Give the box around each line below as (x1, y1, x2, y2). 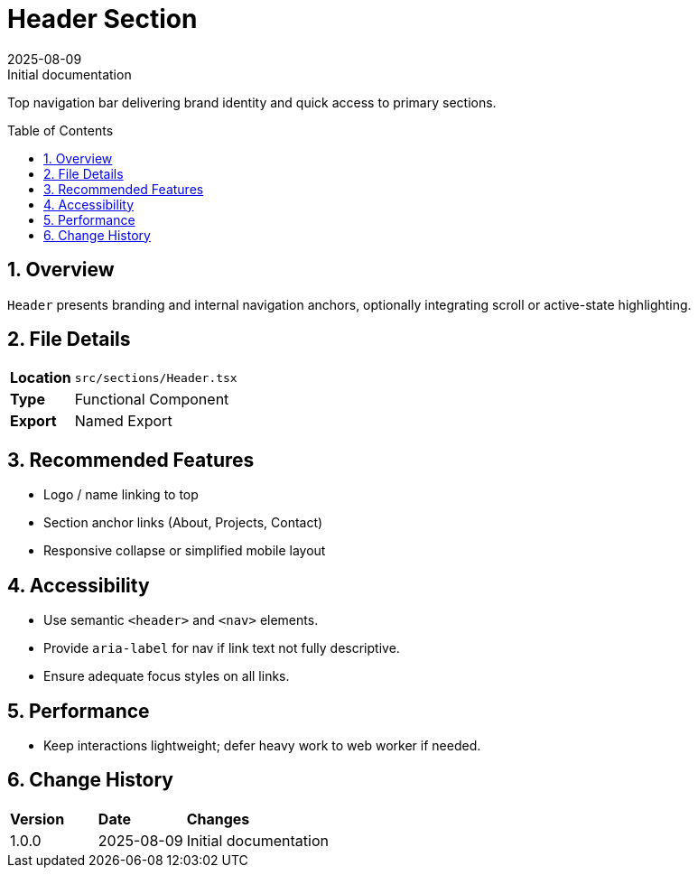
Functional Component (74, 390, 229, 409)
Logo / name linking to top (43, 487, 199, 503)
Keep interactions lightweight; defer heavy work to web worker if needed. (43, 737, 481, 753)
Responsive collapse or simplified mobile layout (43, 543, 326, 559)
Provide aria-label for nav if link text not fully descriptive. (43, 640, 400, 656)
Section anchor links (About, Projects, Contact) (43, 515, 323, 531)
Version (10, 809, 65, 828)
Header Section (7, 4, 198, 34)
